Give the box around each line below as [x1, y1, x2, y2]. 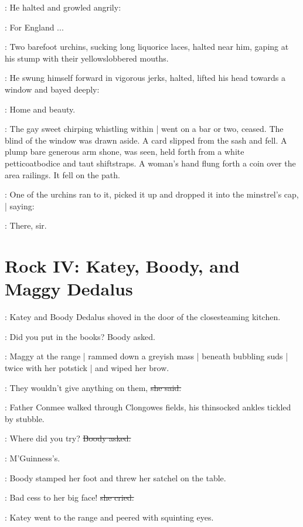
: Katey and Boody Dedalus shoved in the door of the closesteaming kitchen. [5, 311, 281, 323]
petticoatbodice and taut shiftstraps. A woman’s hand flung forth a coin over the [5, 157, 296, 169]
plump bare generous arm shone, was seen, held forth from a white [5, 145, 244, 158]
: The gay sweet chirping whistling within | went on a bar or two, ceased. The [5, 123, 284, 135]
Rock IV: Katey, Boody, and [5, 254, 240, 278]
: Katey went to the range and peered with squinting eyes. [5, 511, 214, 523]
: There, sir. [5, 219, 47, 232]
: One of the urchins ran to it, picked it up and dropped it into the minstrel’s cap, [5, 188, 299, 200]
